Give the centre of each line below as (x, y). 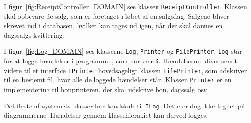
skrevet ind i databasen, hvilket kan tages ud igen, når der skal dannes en (113, 25)
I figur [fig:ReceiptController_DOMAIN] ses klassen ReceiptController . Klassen (125, 6)
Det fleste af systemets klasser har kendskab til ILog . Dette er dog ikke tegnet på (125, 105)
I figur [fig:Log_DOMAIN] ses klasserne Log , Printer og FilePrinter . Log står (123, 51)
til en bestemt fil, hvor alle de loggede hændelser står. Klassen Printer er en (118, 80)
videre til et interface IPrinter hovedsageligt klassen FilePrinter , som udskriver (125, 70)
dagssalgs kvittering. (34, 35)
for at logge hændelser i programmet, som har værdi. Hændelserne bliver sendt (121, 61)
